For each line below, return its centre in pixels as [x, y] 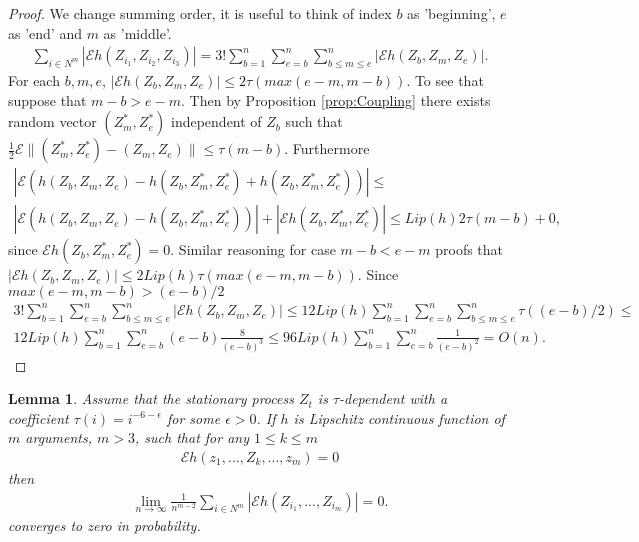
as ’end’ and [45, 32]
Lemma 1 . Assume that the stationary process [151, 398]
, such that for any [192, 437]
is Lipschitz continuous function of [399, 417]
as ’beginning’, [451, 13]
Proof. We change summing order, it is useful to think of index [200, 13]
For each [34, 80]
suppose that [47, 99]
